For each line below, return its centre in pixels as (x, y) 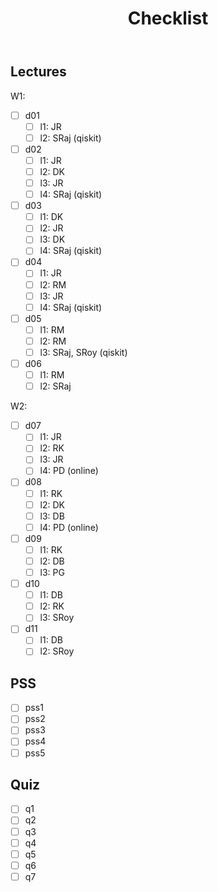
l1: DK (51, 217)
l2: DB (52, 561)
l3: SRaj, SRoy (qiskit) (83, 352)
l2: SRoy (57, 651)
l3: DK (52, 239)
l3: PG (52, 572)
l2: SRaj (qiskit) (70, 138)
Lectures (38, 72)
